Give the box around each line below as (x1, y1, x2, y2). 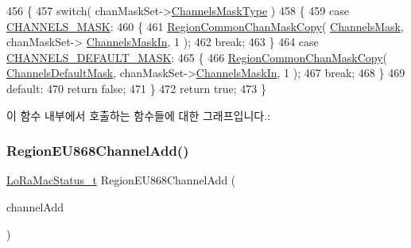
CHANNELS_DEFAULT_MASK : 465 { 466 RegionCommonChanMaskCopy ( (6, 48, 388, 65)
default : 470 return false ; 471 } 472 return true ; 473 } (6, 79, 267, 96)
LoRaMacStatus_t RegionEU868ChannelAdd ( (6, 172, 236, 188)
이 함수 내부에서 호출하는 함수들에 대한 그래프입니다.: (6, 107, 270, 123)
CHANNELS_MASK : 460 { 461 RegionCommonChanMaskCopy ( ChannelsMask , (6, 17, 404, 34)
